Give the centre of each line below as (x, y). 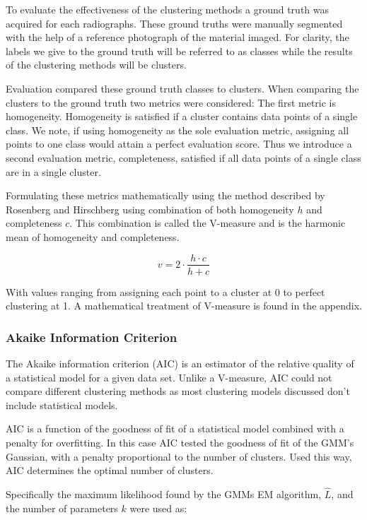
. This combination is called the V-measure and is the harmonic (208, 223)
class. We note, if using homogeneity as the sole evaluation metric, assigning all (177, 130)
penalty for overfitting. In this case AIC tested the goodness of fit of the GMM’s (180, 442)
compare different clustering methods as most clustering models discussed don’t (178, 391)
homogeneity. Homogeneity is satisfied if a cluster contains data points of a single (182, 116)
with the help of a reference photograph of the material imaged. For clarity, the (177, 37)
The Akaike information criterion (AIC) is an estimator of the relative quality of (180, 363)
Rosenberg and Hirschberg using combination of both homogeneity (150, 209)
